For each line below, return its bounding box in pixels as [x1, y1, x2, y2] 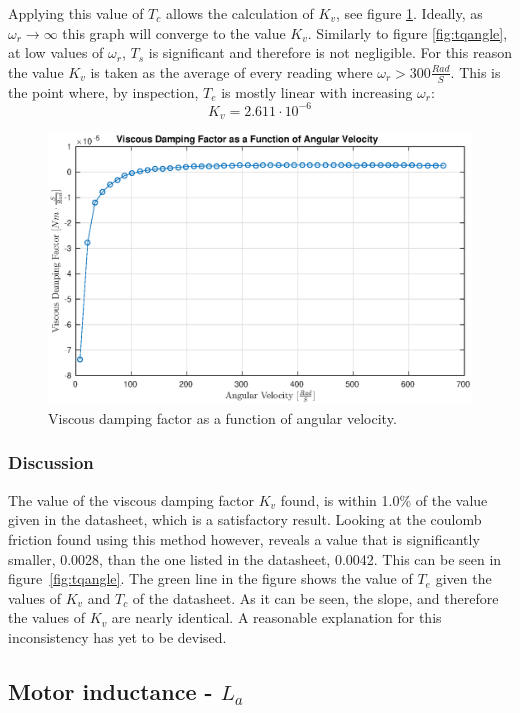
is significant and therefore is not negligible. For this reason [148, 42, 512, 63]
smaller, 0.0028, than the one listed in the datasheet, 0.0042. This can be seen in [8, 548, 502, 569]
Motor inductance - [8, 675, 213, 706]
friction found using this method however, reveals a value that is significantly [8, 528, 480, 549]
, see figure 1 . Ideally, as [335, 3, 483, 23]
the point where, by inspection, [8, 81, 199, 102]
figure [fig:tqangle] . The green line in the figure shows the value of [8, 568, 413, 589]
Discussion [8, 450, 94, 475]
